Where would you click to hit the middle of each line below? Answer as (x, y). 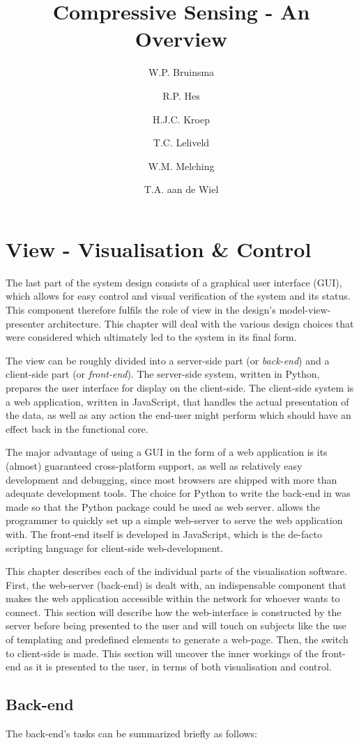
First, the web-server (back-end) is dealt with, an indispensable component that (176, 584)
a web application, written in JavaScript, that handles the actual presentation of (177, 401)
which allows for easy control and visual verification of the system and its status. (178, 296)
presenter (25, 323)
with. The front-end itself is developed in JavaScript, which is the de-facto (164, 533)
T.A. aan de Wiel (181, 189)
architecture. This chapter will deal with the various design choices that (201, 323)
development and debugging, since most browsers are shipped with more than (171, 479)
